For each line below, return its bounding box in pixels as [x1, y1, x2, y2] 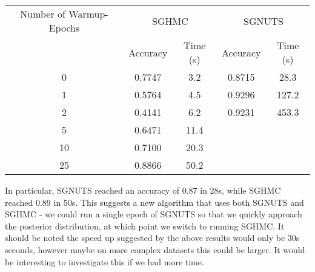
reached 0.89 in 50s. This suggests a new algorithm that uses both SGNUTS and [5, 195, 304, 208]
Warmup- [68, 7, 108, 21]
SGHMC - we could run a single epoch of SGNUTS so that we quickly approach [5, 208, 302, 220]
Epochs [48, 21, 80, 35]
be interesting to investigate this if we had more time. [5, 255, 204, 268]
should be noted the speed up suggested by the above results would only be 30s [5, 231, 300, 244]
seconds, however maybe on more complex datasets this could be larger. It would [5, 243, 305, 256]
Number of [20, 7, 65, 21]
